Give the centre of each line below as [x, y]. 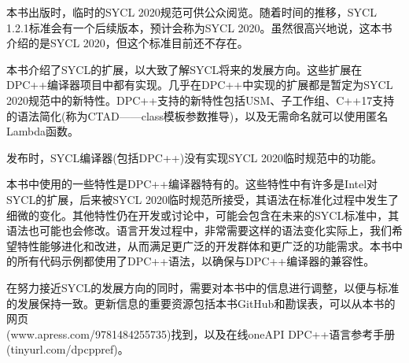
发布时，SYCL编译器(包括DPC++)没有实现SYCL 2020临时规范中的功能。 [194, 157]
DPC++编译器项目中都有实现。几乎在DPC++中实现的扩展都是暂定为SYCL [200, 85]
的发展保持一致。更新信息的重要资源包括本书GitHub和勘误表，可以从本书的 [201, 303]
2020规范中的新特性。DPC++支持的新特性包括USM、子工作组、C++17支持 [201, 100]
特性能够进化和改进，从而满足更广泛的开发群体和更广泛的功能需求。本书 [204, 245]
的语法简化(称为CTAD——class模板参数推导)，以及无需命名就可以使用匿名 [197, 115]
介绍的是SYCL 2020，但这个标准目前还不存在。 [127, 43]
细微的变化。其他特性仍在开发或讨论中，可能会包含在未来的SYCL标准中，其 [203, 215]
